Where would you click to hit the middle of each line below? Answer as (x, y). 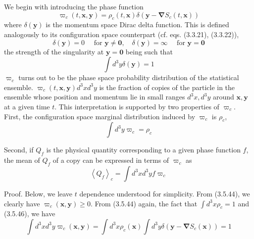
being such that (149, 51)
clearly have (22, 203)
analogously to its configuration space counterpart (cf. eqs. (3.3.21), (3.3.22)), (122, 34)
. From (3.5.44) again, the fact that (144, 203)
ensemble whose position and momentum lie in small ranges (95, 97)
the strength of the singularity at (54, 51)
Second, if (19, 150)
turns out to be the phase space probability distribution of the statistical (129, 77)
